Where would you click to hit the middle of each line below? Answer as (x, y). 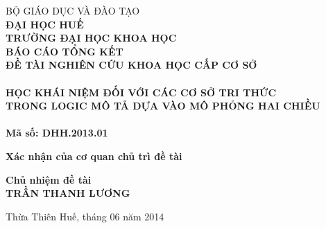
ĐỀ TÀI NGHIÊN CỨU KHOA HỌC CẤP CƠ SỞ (131, 65)
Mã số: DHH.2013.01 (57, 133)
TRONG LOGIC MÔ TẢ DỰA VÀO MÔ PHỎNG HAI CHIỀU (163, 106)
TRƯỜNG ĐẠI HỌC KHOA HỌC (91, 38)
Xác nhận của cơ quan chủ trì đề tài (94, 156)
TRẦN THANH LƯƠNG (68, 193)
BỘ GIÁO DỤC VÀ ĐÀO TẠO (73, 10)
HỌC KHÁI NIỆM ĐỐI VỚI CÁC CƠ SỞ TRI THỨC (141, 92)
